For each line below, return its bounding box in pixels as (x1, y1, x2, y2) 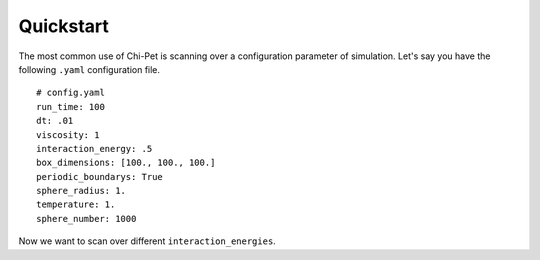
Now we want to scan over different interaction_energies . (18, 235, 277, 247)
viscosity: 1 (36, 129, 100, 140)
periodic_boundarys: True (36, 171, 164, 182)
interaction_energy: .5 (36, 143, 153, 154)
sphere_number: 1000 (36, 213, 137, 224)
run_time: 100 (36, 101, 105, 112)
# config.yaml (36, 87, 105, 99)
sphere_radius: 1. (36, 185, 127, 197)
